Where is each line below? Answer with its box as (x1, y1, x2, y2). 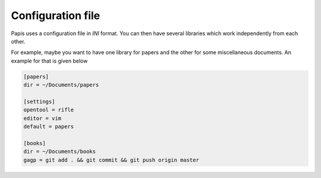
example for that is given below (11, 57, 88, 64)
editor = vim (23, 115, 62, 121)
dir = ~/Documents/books (23, 148, 96, 155)
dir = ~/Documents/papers (23, 82, 99, 89)
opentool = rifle (23, 107, 74, 113)
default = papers (23, 123, 74, 130)
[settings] (23, 98, 55, 105)
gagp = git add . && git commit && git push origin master (23, 157, 199, 163)
